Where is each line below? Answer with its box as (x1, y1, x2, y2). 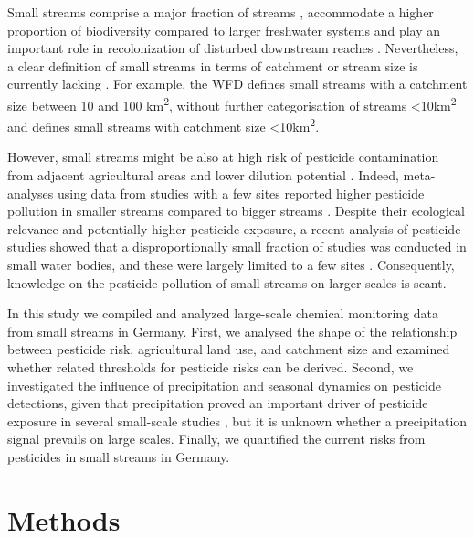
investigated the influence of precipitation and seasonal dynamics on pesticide (7, 375, 441, 394)
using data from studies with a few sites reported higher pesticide (57, 183, 425, 202)
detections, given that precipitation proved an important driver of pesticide (7, 393, 428, 413)
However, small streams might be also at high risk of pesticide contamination (7, 147, 439, 167)
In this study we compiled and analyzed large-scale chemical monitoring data (7, 304, 439, 323)
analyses (7, 183, 54, 202)
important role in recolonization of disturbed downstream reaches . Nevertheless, (7, 38, 458, 58)
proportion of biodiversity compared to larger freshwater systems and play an (7, 20, 441, 39)
